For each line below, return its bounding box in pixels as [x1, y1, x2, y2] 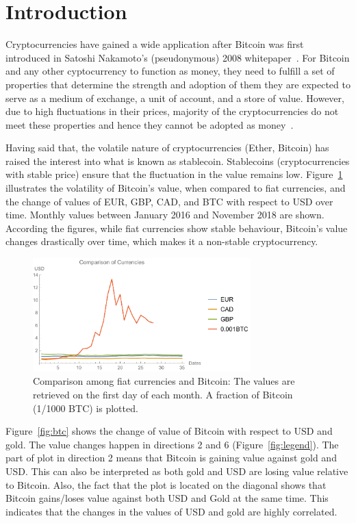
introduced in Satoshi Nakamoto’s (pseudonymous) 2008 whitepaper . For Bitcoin [5, 50, 350, 64]
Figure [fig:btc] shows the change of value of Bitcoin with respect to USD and [5, 424, 333, 438]
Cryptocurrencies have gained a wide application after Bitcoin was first [5, 37, 304, 51]
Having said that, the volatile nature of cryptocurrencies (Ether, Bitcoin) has [5, 140, 329, 155]
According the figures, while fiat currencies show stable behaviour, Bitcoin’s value [5, 220, 348, 235]
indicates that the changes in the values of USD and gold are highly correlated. [5, 504, 338, 518]
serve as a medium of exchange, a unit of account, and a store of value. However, [5, 90, 344, 105]
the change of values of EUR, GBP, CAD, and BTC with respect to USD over [5, 194, 333, 208]
